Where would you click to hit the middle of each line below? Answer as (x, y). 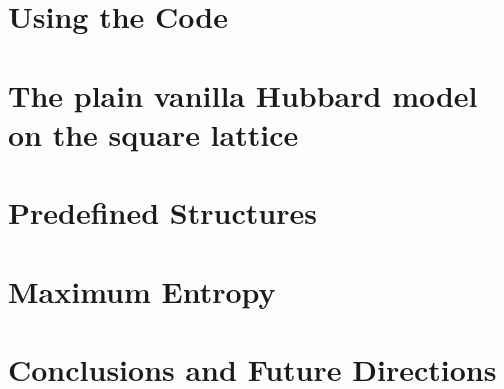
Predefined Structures (162, 212)
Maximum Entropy (142, 290)
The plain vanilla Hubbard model (243, 94)
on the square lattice (153, 133)
